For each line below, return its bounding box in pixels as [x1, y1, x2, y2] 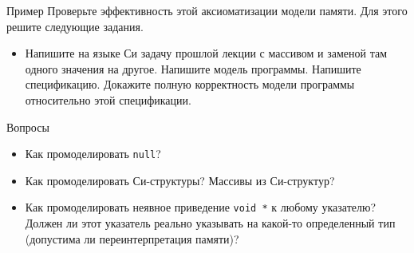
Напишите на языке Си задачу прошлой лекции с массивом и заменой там [25, 45, 388, 61]
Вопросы [6, 118, 49, 135]
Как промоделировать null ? [25, 145, 161, 162]
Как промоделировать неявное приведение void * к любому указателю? [25, 199, 377, 215]
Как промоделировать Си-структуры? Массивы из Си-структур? [25, 172, 335, 188]
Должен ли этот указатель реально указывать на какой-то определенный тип [25, 215, 396, 231]
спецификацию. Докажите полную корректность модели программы [25, 76, 355, 93]
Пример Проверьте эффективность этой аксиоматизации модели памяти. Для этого [6, 2, 408, 18]
